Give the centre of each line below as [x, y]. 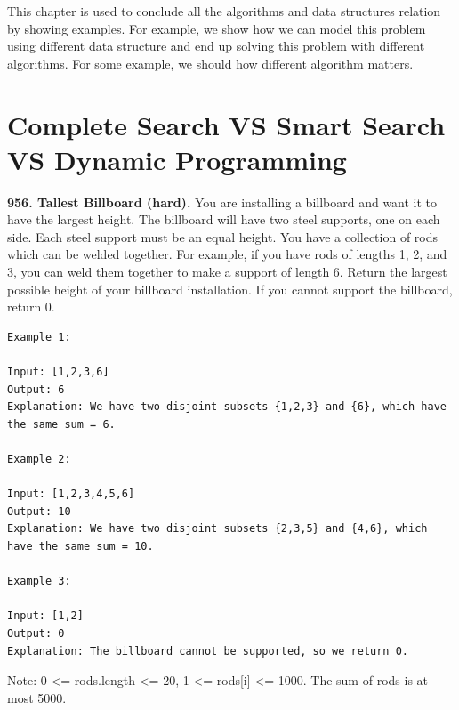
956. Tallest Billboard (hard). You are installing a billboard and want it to [222, 202]
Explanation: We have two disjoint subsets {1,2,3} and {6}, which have [227, 407]
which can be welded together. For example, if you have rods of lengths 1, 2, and [227, 254]
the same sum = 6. [61, 424]
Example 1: [39, 337]
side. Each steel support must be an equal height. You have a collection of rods [223, 236]
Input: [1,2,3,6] [58, 372]
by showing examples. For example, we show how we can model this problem [217, 28]
